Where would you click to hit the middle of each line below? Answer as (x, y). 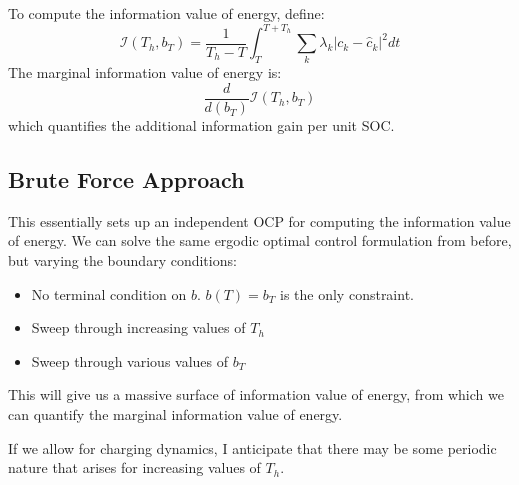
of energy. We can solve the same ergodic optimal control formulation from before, (260, 240)
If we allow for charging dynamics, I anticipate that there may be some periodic (252, 447)
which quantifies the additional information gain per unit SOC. (201, 125)
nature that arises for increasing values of (134, 467)
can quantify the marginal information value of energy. (175, 414)
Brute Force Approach (126, 179)
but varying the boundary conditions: (122, 260)
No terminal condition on (109, 293)
